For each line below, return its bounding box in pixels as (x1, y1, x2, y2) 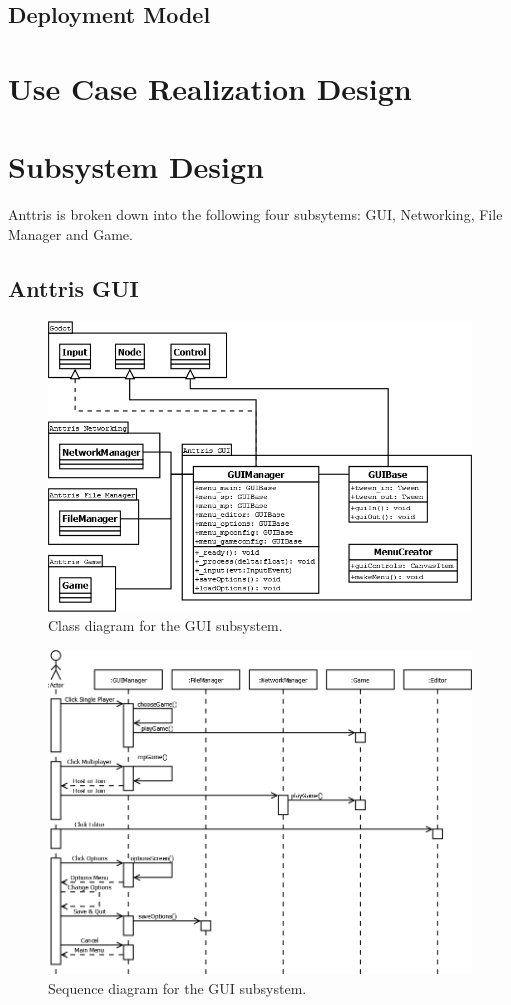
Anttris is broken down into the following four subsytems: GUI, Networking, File (8, 204, 503, 225)
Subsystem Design (8, 146, 265, 187)
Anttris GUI (8, 272, 139, 303)
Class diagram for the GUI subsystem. (48, 615, 283, 636)
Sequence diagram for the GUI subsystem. (48, 977, 307, 998)
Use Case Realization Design (8, 67, 412, 108)
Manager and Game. (8, 223, 133, 244)
